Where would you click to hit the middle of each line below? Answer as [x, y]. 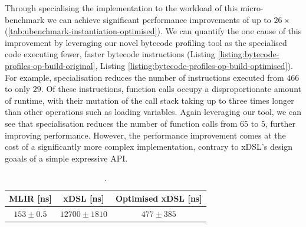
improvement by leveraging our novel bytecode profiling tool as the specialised [146, 42]
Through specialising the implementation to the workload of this [121, 8]
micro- [252, 8]
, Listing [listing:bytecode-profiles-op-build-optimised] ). [194, 65]
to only [18, 89]
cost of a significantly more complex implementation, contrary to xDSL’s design [149, 147]
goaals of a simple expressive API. [66, 158]
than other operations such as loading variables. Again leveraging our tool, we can [153, 112]
